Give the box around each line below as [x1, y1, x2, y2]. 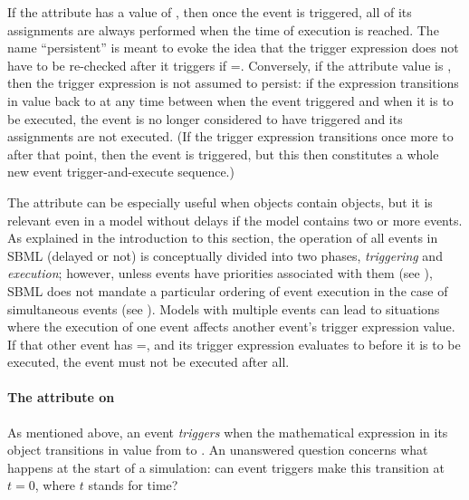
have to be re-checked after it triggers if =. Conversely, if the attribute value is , [7, 55, 452, 74]
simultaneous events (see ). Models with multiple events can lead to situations [7, 299, 440, 318]
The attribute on [7, 388, 115, 407]
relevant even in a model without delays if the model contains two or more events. [7, 210, 463, 229]
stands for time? [88, 476, 178, 495]
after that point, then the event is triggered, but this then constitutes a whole [7, 144, 439, 163]
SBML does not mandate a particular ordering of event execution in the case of [7, 281, 448, 300]
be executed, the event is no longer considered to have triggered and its [7, 109, 403, 128]
